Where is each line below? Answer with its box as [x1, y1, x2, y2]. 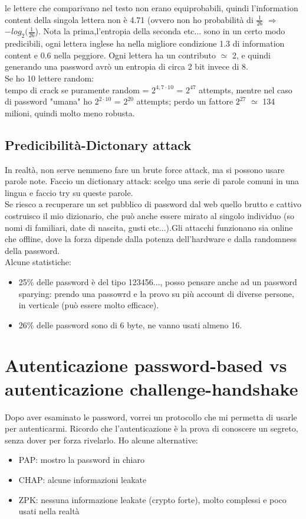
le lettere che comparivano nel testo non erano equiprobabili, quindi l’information [5, 2, 298, 14]
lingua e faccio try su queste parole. [5, 186, 133, 198]
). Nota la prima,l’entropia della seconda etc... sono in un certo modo [35, 25, 285, 37]
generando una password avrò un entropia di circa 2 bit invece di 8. [5, 60, 248, 73]
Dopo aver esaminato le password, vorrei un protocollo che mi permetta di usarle [5, 410, 297, 423]
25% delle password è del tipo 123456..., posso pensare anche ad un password [18, 275, 297, 288]
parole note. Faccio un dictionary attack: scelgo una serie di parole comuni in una [5, 175, 300, 187]
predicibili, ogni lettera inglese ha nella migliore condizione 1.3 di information [5, 37, 285, 50]
